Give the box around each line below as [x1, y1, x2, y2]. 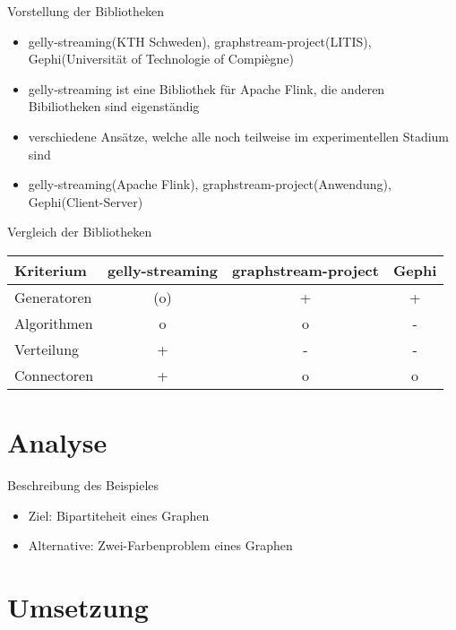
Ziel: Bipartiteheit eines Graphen [28, 505, 210, 524]
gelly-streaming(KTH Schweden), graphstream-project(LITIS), [28, 31, 372, 50]
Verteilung [14, 338, 80, 359]
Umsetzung [7, 589, 149, 626]
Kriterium [14, 259, 87, 280]
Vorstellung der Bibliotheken [7, 2, 164, 20]
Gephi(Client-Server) [28, 192, 143, 211]
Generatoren [14, 286, 92, 307]
